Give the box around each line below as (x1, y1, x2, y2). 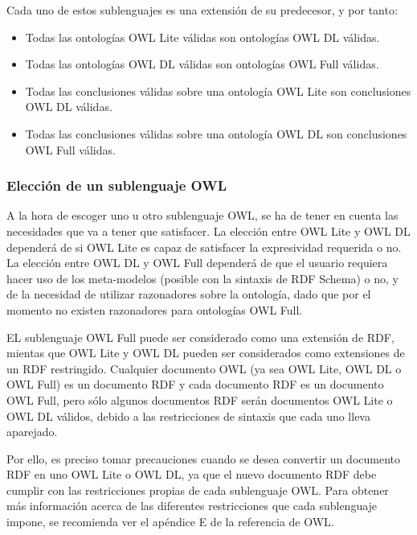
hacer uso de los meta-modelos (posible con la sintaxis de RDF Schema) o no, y (6, 270, 399, 286)
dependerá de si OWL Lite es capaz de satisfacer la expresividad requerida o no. (6, 238, 402, 255)
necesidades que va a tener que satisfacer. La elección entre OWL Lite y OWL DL (6, 222, 411, 239)
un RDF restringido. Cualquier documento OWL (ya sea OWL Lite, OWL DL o (6, 360, 402, 377)
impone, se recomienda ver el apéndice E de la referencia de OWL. (6, 513, 334, 530)
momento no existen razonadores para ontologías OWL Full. (6, 301, 303, 318)
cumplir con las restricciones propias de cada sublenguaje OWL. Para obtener (6, 481, 389, 498)
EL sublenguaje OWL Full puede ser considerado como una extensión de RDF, (6, 328, 395, 345)
